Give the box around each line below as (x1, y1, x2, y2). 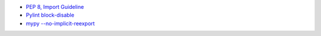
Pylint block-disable (26, 12, 74, 19)
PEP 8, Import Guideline (26, 4, 84, 10)
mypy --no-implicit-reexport (26, 19, 95, 27)
